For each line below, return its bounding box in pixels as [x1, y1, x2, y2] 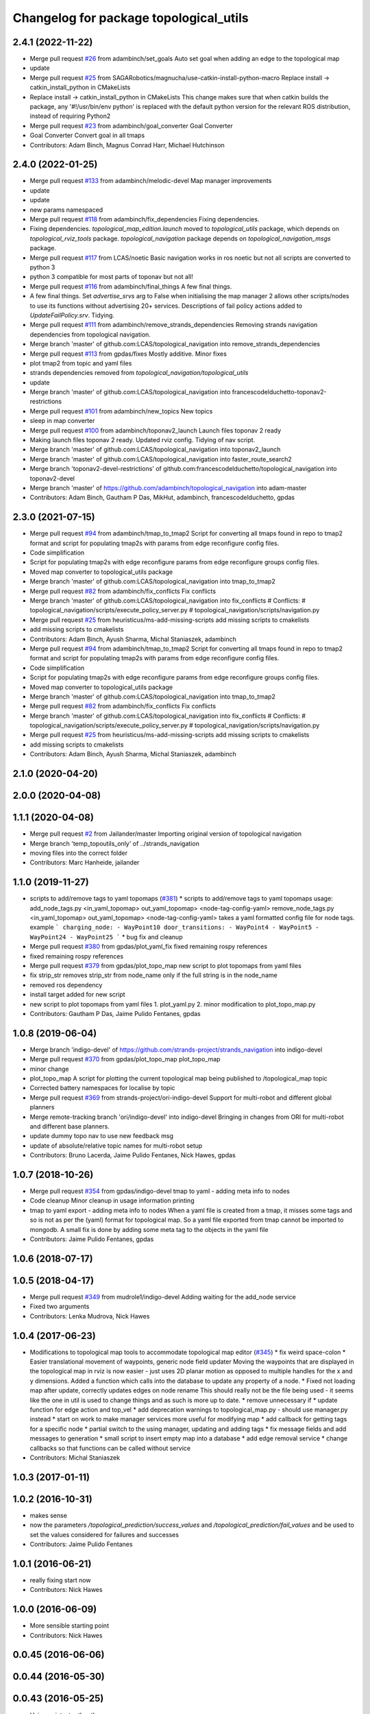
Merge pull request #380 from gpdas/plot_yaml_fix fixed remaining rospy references [29, 943, 267, 951]
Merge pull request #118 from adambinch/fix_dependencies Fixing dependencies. [29, 215, 260, 224]
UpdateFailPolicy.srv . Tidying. [29, 311, 114, 319]
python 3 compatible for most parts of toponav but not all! [29, 273, 193, 281]
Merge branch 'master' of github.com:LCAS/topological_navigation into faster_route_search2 [29, 455, 293, 463]
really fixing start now [29, 1576, 92, 1584]
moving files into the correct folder [29, 849, 128, 857]
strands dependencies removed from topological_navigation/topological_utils [29, 369, 249, 377]
